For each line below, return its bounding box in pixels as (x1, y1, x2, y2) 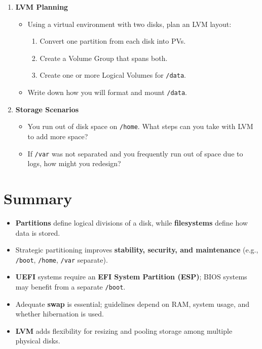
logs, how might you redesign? (27, 158, 121, 169)
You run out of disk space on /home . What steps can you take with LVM (27, 121, 253, 132)
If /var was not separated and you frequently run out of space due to (27, 148, 243, 158)
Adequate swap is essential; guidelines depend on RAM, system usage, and (15, 298, 250, 309)
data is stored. (15, 227, 60, 238)
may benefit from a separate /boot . (15, 281, 126, 292)
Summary (4, 187, 72, 208)
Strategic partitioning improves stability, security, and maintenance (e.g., (15, 244, 258, 255)
